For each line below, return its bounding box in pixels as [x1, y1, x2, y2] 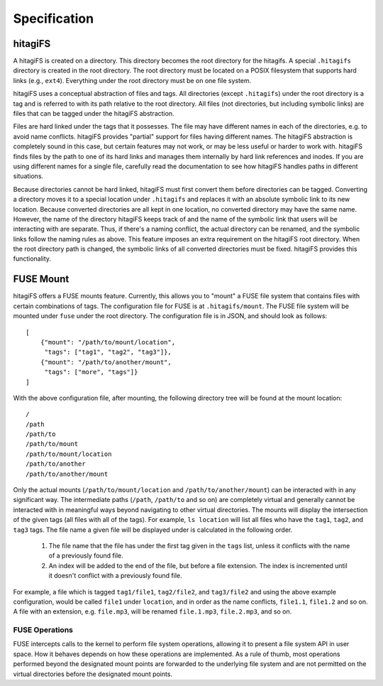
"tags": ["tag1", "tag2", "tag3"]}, [44, 348, 172, 356]
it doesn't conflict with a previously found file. [48, 572, 182, 580]
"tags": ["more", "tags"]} [44, 368, 138, 376]
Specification [13, 11, 94, 26]
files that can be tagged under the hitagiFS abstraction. [13, 109, 174, 118]
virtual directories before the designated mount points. [13, 670, 173, 678]
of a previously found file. [48, 551, 123, 560]
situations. [13, 172, 44, 180]
